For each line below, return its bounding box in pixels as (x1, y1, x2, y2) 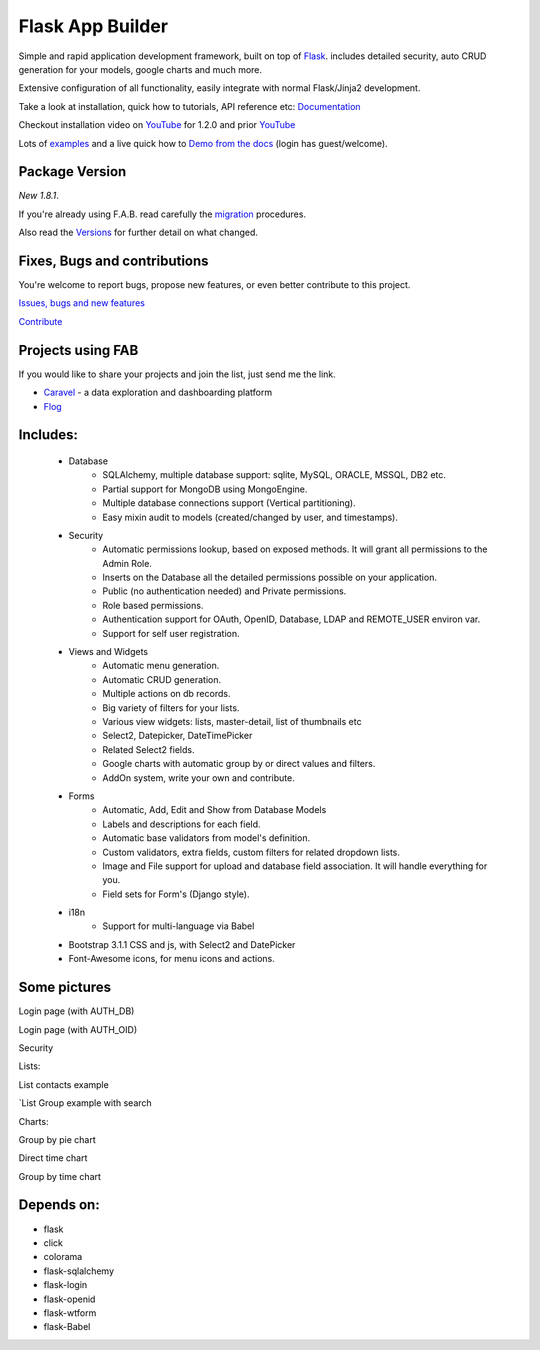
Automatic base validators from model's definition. (102, 832, 310, 844)
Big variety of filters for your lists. (102, 701, 240, 714)
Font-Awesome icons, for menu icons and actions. (68, 953, 275, 965)
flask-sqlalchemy (43, 1265, 115, 1277)
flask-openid (43, 1293, 96, 1305)
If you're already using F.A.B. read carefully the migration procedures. (18, 208, 307, 220)
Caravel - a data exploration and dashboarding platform (43, 386, 273, 399)
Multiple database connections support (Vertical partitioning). (102, 497, 356, 509)
